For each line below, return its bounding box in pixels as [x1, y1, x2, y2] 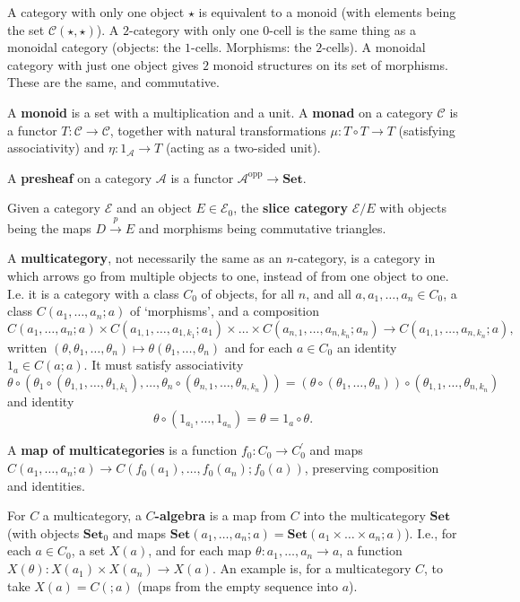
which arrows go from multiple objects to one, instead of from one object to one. [7, 266, 449, 284]
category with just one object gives [7, 55, 199, 74]
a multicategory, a [42, 506, 142, 525]
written [7, 337, 48, 356]
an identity [336, 337, 397, 356]
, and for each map [148, 541, 252, 560]
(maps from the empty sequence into [137, 576, 339, 595]
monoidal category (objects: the [7, 38, 181, 57]
